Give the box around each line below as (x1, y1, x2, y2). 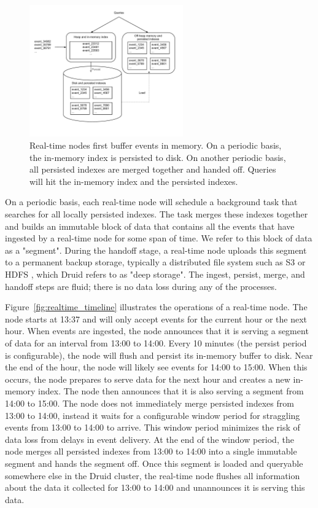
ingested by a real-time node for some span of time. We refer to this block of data (5, 232, 312, 244)
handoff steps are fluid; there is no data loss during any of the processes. (5, 279, 277, 292)
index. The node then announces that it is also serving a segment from (38, 385, 304, 397)
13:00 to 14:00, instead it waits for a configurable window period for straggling (5, 408, 300, 421)
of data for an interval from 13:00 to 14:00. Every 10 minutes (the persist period (5, 336, 307, 349)
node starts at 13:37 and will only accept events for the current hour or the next (5, 312, 308, 325)
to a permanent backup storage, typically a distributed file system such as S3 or (5, 256, 306, 268)
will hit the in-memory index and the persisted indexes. (29, 174, 238, 187)
